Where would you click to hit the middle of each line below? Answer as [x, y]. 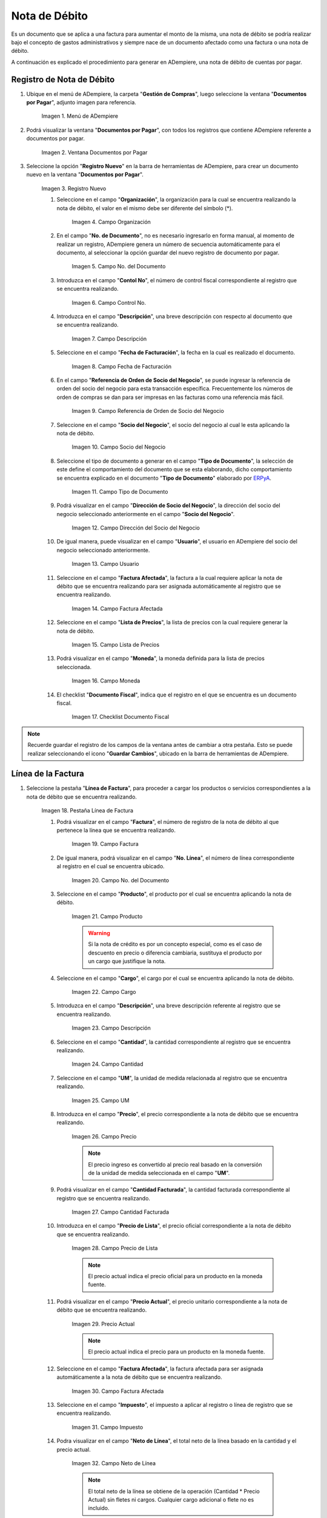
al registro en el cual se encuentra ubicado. [111, 866]
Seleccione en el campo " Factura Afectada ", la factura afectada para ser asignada [160, 1369]
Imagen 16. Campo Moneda [106, 681]
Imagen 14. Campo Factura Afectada [117, 608]
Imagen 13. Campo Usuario [105, 564]
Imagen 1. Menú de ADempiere [80, 116]
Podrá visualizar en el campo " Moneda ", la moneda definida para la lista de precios [160, 658]
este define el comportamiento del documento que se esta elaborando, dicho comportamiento [174, 469]
